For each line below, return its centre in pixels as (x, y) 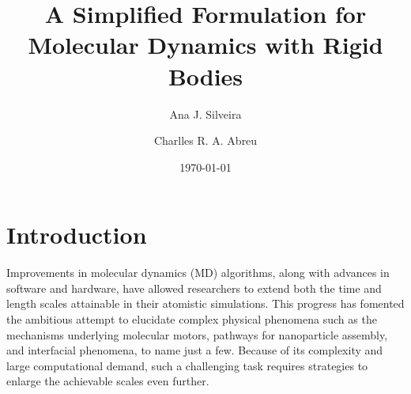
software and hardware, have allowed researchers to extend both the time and (194, 288)
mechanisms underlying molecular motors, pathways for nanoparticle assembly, (197, 334)
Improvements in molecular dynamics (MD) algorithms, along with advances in (198, 273)
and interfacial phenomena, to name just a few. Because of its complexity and (195, 350)
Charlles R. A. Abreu (205, 140)
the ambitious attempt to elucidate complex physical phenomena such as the (192, 319)
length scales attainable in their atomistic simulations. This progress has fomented (205, 303)
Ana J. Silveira (205, 114)
